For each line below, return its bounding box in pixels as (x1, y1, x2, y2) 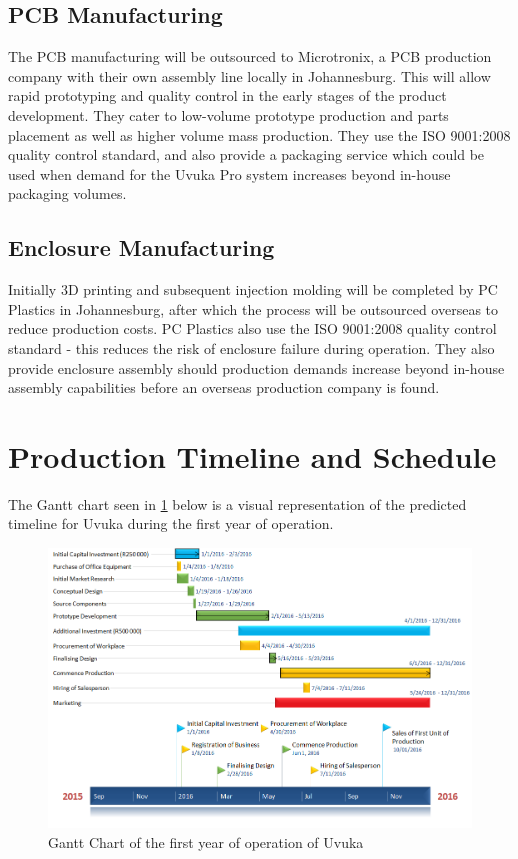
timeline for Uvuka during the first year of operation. (8, 513, 334, 534)
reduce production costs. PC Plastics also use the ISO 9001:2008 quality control (8, 318, 497, 339)
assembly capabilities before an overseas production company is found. (8, 377, 440, 398)
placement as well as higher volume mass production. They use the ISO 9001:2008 (8, 124, 511, 145)
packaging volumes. (8, 183, 127, 204)
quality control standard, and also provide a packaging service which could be (8, 144, 485, 165)
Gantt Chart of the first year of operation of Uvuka (48, 832, 364, 853)
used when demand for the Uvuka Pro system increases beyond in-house (8, 163, 451, 184)
